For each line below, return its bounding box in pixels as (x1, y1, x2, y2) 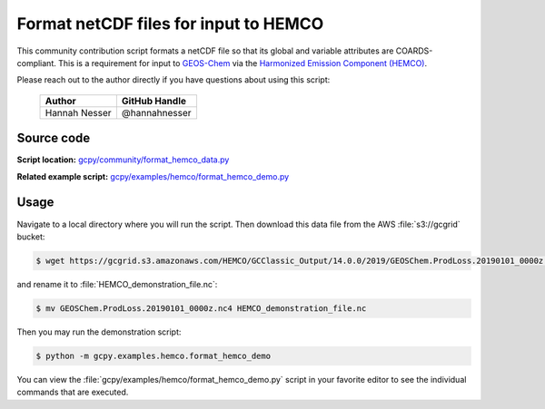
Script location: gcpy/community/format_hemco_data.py (16, 154, 230, 165)
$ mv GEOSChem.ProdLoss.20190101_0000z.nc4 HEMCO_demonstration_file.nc (35, 303, 367, 313)
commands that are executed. (16, 386, 129, 398)
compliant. (16, 57, 56, 68)
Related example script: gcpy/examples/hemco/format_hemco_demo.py (16, 170, 290, 181)
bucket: (16, 231, 45, 242)
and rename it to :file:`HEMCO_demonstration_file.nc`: (16, 278, 218, 289)
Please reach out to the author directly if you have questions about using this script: (16, 74, 331, 85)
